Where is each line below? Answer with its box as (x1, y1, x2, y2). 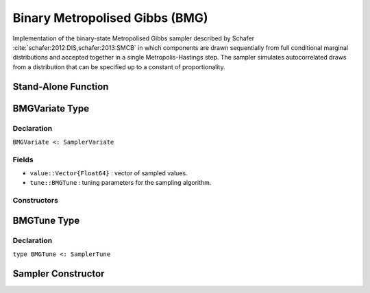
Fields (12, 155, 34, 164)
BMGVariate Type (12, 103, 89, 114)
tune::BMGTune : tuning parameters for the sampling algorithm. (29, 179, 212, 187)
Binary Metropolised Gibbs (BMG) (12, 10, 208, 25)
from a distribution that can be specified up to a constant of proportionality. (12, 62, 225, 71)
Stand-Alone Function (12, 81, 109, 92)
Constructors (12, 196, 58, 205)
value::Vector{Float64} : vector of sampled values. (29, 169, 188, 177)
